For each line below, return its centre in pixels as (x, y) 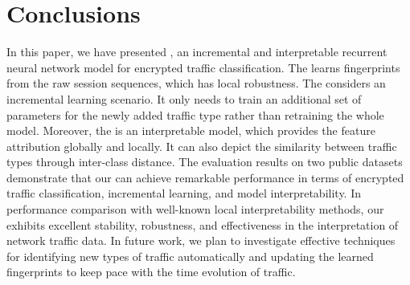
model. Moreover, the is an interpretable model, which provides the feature (191, 130)
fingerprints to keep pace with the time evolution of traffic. (151, 272)
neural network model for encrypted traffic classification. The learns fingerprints (203, 67)
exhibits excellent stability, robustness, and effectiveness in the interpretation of (203, 224)
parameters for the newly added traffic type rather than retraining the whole (195, 114)
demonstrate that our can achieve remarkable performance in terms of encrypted (205, 177)
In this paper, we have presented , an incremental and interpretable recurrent (197, 52)
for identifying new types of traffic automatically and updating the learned (190, 256)
